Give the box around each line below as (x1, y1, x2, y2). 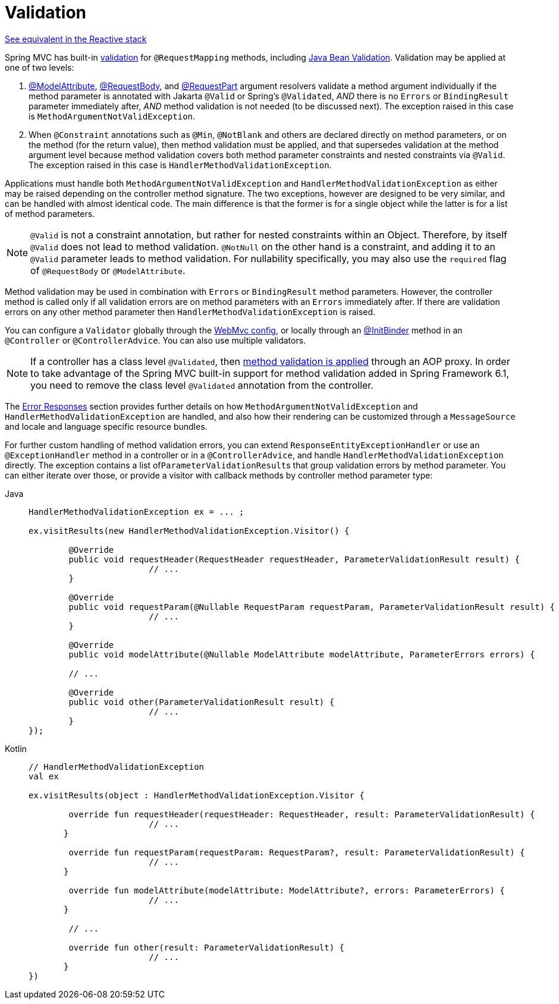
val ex (29, 771, 59, 781)
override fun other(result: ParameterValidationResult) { (68, 942, 345, 952)
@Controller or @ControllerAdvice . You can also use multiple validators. (5, 335, 306, 345)
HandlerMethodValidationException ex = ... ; (29, 506, 244, 517)
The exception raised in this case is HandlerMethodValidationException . (29, 159, 332, 170)
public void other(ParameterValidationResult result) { (68, 697, 335, 707)
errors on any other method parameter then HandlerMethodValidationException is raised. (5, 306, 376, 317)
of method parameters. (5, 208, 95, 219)
